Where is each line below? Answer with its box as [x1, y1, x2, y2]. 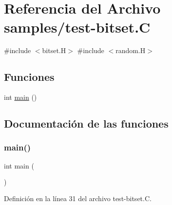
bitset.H [42, 45, 66, 56]
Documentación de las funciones [4, 116, 169, 131]
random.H [115, 45, 146, 56]
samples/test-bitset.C [4, 17, 151, 37]
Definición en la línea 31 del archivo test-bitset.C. [4, 193, 152, 203]
